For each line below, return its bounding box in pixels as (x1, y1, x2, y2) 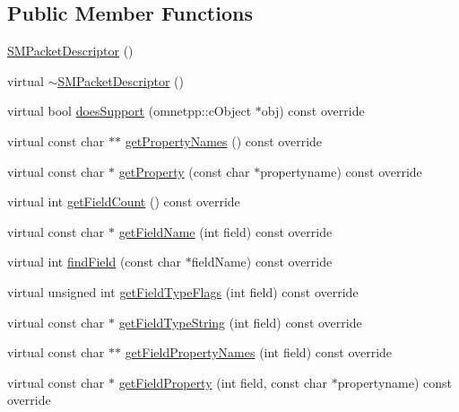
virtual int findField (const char (7, 252, 182, 271)
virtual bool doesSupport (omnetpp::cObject (7, 101, 252, 120)
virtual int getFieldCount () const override (7, 192, 240, 211)
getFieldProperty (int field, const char (118, 373, 328, 391)
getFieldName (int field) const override (118, 222, 333, 241)
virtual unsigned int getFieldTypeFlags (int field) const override (7, 282, 359, 301)
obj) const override (261, 101, 365, 120)
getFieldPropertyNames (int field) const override (125, 343, 393, 362)
